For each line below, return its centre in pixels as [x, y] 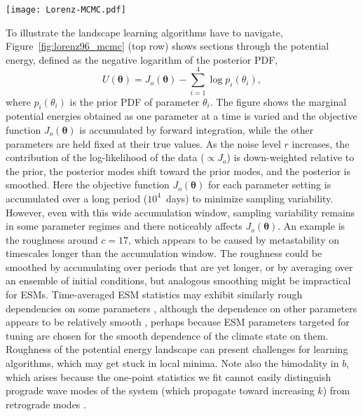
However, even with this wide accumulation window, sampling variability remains [180, 212]
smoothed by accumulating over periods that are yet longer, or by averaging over [179, 266]
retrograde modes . [46, 404]
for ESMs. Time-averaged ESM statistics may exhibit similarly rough [154, 294]
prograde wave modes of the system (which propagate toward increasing [160, 390]
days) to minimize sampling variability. [249, 198]
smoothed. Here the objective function [88, 185]
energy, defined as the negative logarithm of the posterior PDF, [142, 59]
